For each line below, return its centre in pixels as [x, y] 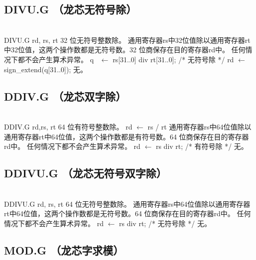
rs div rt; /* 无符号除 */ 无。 [165, 223]
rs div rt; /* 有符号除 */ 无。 [202, 146]
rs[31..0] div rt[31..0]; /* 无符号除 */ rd [173, 59]
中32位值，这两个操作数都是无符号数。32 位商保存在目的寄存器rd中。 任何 [125, 50]
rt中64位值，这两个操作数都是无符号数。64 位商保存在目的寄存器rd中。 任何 [128, 213]
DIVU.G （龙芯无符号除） [70, 9]
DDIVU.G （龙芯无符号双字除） [85, 173]
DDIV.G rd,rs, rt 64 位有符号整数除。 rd [68, 126]
